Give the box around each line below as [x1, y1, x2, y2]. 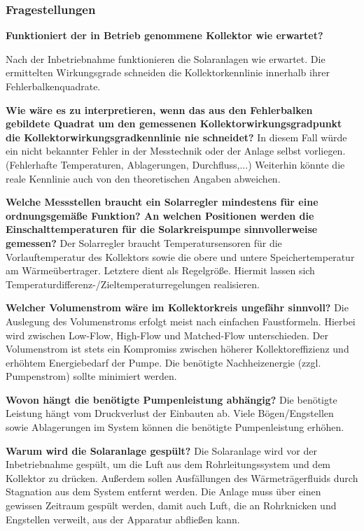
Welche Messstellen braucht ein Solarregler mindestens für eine [6, 194, 318, 209]
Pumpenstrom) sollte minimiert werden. [6, 369, 177, 383]
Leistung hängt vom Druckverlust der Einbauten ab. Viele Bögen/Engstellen [6, 406, 334, 420]
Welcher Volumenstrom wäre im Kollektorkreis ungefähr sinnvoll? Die [6, 300, 349, 315]
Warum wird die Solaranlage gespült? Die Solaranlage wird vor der [6, 443, 317, 458]
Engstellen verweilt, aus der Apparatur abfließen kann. [6, 511, 240, 526]
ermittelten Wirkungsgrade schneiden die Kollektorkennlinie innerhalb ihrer [6, 65, 330, 80]
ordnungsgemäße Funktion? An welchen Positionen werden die [6, 208, 314, 222]
